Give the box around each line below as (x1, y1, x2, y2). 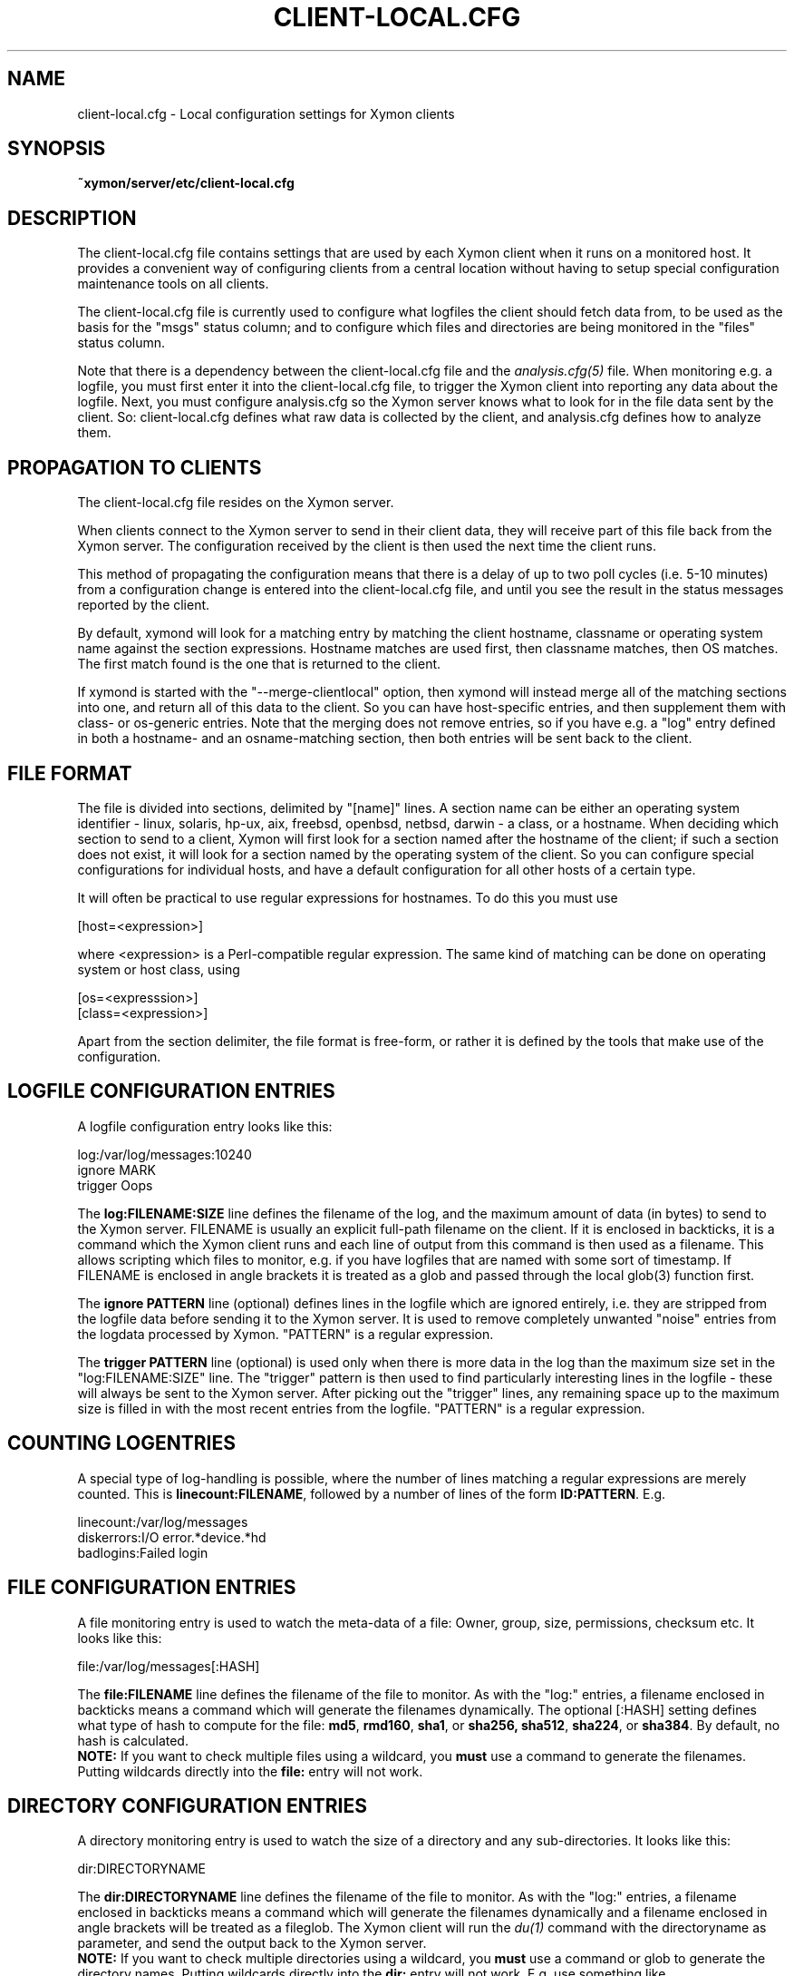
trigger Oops (77, 1177, 153, 1193)
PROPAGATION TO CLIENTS (7, 455, 262, 479)
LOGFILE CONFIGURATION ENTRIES (7, 1080, 335, 1103)
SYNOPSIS (7, 137, 106, 161)
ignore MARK (77, 1161, 156, 1178)
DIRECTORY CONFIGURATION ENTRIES (7, 1794, 367, 1817)
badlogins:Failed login (77, 1544, 208, 1560)
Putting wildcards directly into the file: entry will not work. (77, 1763, 423, 1779)
